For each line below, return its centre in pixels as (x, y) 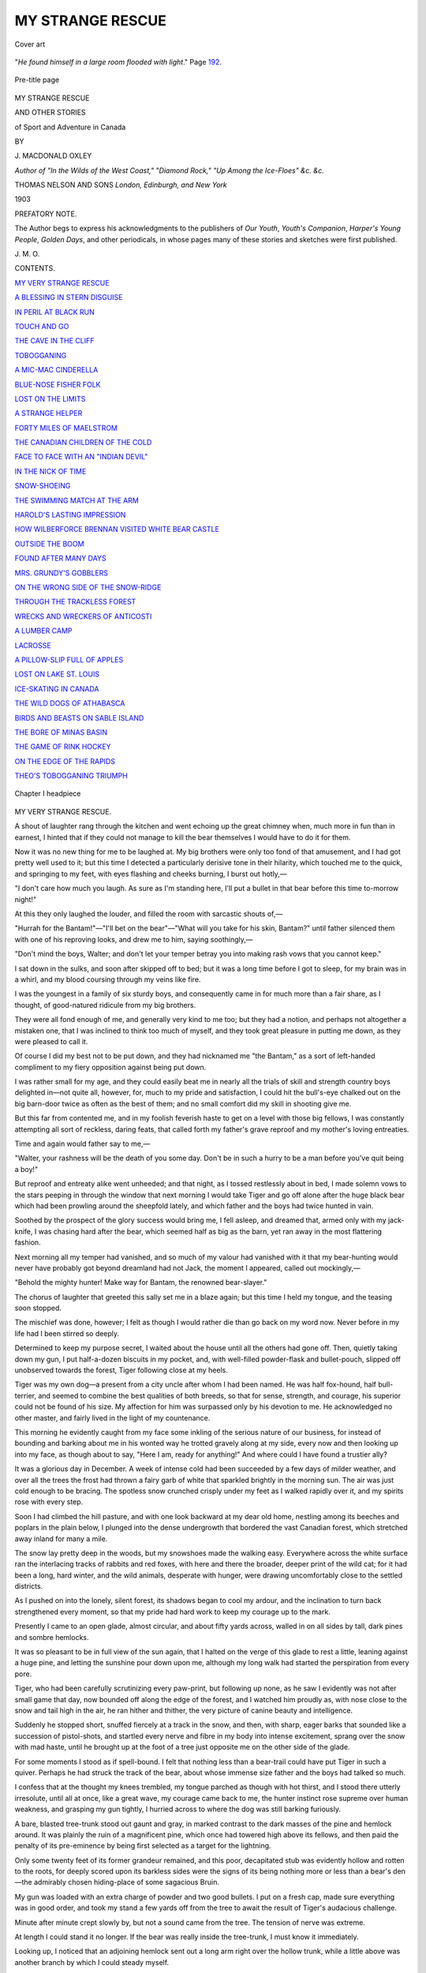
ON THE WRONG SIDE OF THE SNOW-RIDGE (88, 587)
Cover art (30, 44)
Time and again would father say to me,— (82, 1144)
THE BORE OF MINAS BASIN (61, 732)
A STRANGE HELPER (49, 414)
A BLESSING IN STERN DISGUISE (69, 298)
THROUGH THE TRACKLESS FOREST (75, 602)
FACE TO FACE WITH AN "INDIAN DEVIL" (81, 457)
